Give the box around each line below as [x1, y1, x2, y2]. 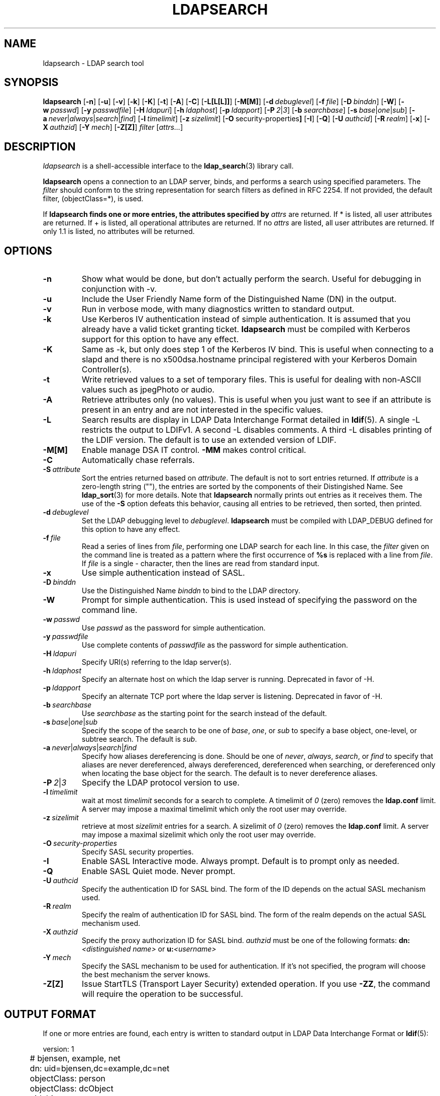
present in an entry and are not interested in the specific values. [81, 405, 323, 415]
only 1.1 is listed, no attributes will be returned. [43, 227, 195, 236]
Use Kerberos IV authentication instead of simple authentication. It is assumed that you [81, 314, 411, 325]
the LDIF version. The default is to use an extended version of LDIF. [81, 435, 337, 445]
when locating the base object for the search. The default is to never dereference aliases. [81, 769, 378, 778]
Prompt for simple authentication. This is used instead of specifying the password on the [81, 595, 417, 605]
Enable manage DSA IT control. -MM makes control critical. [81, 445, 306, 455]
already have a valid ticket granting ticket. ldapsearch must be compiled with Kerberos [81, 324, 410, 335]
